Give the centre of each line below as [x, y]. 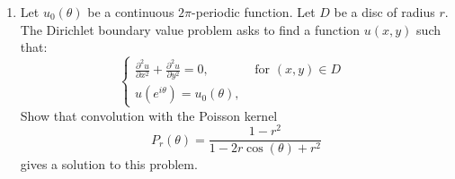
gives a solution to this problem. [109, 164]
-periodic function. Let [254, 12]
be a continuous [131, 12]
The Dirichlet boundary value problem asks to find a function [190, 29]
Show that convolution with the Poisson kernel [149, 115]
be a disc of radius [384, 12]
